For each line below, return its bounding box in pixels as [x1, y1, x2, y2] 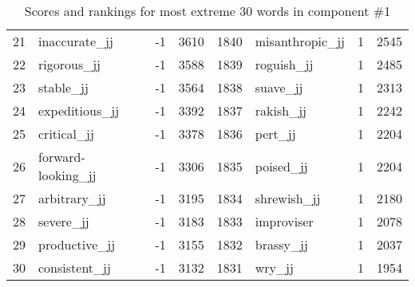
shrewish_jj [255, 189, 321, 207]
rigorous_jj [38, 55, 101, 73]
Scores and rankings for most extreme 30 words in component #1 [24, 2, 391, 20]
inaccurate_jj [38, 32, 113, 50]
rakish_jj [255, 101, 306, 120]
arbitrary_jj [38, 189, 106, 207]
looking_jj [38, 166, 97, 184]
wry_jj [255, 258, 294, 277]
